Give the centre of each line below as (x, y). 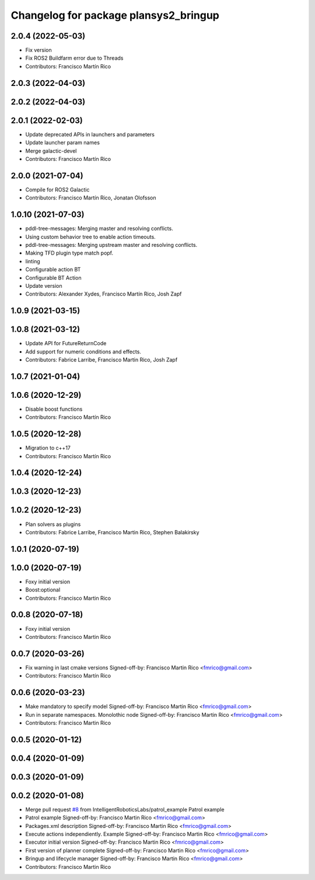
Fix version (38, 50)
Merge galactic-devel (51, 151)
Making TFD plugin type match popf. (69, 253)
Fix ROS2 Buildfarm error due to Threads (74, 58)
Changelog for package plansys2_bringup (115, 15)
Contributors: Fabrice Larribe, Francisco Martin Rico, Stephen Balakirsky (112, 532)
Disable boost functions (54, 409)
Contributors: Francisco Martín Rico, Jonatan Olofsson (91, 198)
